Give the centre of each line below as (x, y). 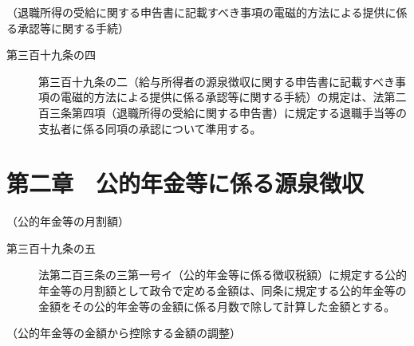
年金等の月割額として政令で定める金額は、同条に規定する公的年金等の (223, 291)
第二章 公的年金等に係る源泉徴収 (185, 183)
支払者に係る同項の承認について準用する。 (150, 128)
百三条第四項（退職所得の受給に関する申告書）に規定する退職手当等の (223, 112)
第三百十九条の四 (51, 55)
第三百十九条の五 (51, 248)
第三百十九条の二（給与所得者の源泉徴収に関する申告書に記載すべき (217, 81)
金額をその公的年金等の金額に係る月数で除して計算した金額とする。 (217, 306)
